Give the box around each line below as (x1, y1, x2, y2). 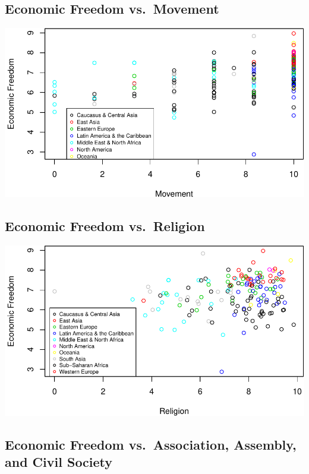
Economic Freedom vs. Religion (5, 216, 205, 235)
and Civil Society (5, 453, 113, 471)
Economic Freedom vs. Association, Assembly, (5, 435, 297, 453)
